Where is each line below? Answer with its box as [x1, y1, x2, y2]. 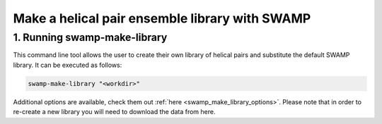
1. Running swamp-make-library [13, 31, 168, 44]
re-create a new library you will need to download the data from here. [13, 108, 216, 116]
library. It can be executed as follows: [13, 61, 122, 69]
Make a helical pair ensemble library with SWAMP [13, 11, 311, 26]
